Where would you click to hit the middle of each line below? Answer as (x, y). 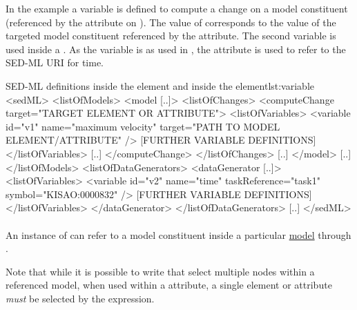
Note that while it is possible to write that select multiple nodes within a (160, 271)
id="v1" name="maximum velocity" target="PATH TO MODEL (143, 126)
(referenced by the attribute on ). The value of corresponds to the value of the (171, 22)
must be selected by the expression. (80, 298)
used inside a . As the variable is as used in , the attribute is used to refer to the (176, 49)
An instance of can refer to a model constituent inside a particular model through (178, 234)
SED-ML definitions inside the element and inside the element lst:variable (160, 85)
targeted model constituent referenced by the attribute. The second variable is (171, 36)
